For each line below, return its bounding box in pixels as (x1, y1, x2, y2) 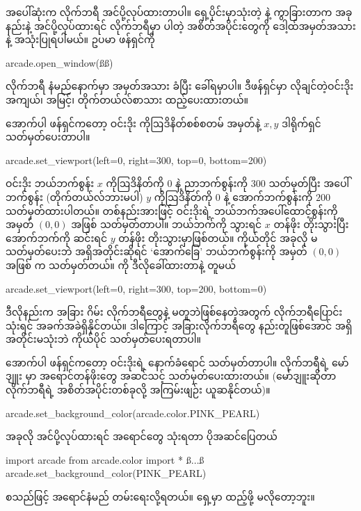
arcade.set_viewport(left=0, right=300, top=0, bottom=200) (6, 152, 267, 167)
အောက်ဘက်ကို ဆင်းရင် (6, 230, 108, 245)
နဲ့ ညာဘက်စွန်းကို (175, 176, 248, 190)
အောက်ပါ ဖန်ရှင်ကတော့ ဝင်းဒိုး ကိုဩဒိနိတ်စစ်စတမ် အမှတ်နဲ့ (6, 115, 261, 130)
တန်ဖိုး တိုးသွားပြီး (273, 217, 349, 232)
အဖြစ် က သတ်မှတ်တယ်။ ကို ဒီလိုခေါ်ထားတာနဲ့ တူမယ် (6, 257, 236, 272)
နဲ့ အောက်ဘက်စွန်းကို (223, 189, 313, 204)
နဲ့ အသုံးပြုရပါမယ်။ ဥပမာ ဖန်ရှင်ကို (6, 32, 155, 47)
